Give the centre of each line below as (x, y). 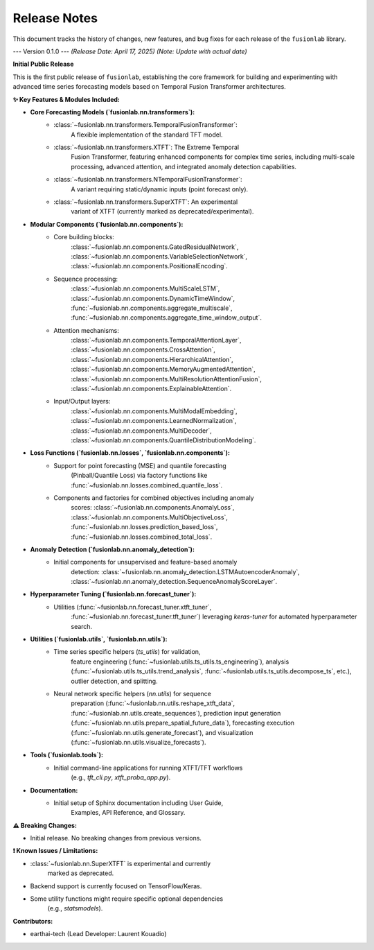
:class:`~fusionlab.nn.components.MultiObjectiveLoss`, (150, 517)
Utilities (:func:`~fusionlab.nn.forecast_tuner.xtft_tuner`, (133, 607)
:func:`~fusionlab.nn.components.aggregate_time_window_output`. (167, 318)
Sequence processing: (86, 279)
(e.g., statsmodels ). (75, 908)
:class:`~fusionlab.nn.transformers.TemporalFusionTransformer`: (146, 125)
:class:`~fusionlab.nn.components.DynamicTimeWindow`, (153, 298)
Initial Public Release (43, 64)
